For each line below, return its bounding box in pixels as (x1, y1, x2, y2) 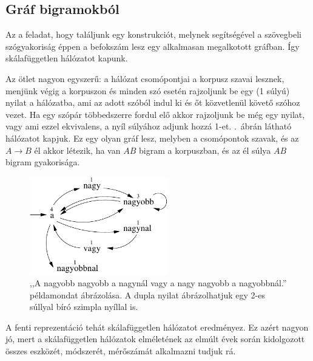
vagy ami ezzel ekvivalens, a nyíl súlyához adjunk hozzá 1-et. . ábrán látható (5, 120, 292, 132)
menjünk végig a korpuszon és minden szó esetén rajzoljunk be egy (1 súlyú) (5, 84, 290, 97)
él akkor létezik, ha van (34, 143, 121, 156)
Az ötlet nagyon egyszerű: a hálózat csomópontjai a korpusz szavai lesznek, (5, 72, 284, 84)
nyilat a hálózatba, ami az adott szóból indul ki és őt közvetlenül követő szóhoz (5, 96, 300, 109)
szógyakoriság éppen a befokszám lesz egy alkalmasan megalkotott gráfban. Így (5, 40, 300, 52)
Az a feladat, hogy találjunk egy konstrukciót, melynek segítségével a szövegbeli (5, 28, 301, 41)
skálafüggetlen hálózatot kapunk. (5, 52, 128, 64)
